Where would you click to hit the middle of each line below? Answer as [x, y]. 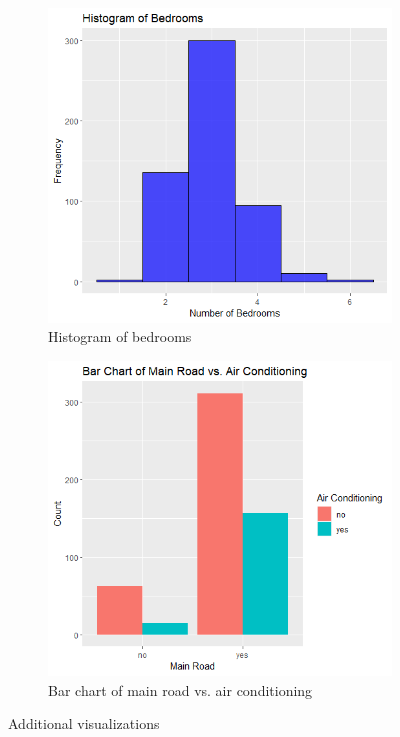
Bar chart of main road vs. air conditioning [180, 689]
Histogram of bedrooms [120, 336]
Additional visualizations [84, 723]
